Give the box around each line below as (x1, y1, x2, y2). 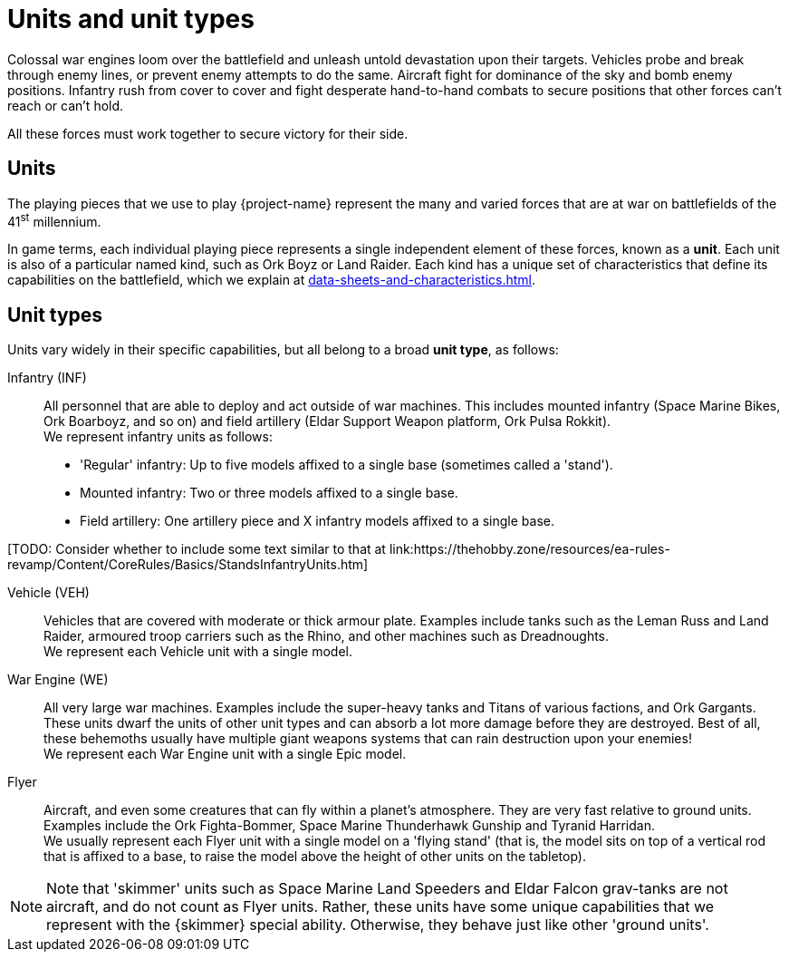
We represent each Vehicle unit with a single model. (43, 644, 352, 660)
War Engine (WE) (7, 672, 109, 688)
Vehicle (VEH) (7, 585, 90, 601)
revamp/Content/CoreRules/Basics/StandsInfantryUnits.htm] (7, 557, 369, 573)
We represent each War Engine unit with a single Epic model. (43, 746, 407, 762)
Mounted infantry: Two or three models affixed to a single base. (80, 485, 458, 501)
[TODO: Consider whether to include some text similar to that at (7, 541, 386, 557)
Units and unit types (7, 4, 255, 34)
